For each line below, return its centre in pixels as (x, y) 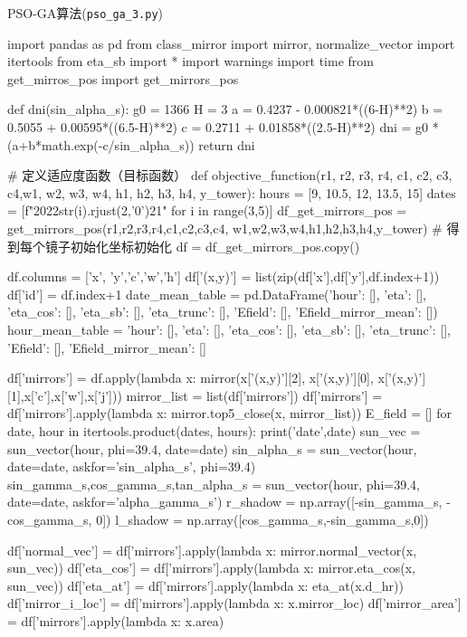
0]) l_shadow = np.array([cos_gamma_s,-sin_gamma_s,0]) (262, 519)
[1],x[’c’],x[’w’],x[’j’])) (65, 395)
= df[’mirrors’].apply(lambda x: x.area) (116, 620)
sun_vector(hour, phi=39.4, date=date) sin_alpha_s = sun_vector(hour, (212, 448)
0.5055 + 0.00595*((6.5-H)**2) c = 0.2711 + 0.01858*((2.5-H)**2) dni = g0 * (223, 127)
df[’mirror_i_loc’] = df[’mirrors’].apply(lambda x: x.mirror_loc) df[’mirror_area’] (234, 603)
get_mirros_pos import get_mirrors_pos (123, 78)
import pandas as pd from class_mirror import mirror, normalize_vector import (231, 43)
